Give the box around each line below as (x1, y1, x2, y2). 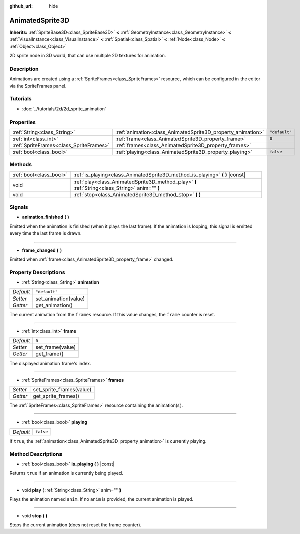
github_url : (9, 3, 33, 9)
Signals (9, 204, 28, 211)
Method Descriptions (9, 450, 63, 457)
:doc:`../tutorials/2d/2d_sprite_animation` (22, 106, 107, 112)
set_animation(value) (35, 295, 85, 302)
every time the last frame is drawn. (9, 230, 82, 236)
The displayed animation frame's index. (9, 361, 91, 367)
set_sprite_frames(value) (33, 386, 92, 393)
